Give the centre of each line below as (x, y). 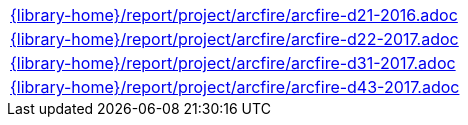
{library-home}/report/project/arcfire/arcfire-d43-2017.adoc (235, 87)
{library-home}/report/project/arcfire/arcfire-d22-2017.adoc (234, 39)
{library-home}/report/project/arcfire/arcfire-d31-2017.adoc (233, 63)
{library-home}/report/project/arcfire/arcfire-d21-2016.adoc (234, 15)
